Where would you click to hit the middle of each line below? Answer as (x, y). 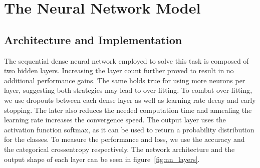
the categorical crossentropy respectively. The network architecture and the (119, 149)
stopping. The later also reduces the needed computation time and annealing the (128, 110)
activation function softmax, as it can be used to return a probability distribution (129, 129)
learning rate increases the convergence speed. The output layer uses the (115, 120)
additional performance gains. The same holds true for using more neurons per (125, 80)
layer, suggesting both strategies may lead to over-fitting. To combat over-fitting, (128, 90)
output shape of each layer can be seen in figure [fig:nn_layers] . (102, 159)
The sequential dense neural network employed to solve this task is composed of (126, 60)
